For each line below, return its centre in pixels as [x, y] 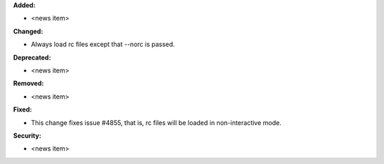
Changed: [28, 31]
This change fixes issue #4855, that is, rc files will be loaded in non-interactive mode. [156, 122]
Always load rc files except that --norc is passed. [103, 44]
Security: [27, 136]
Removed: [28, 83]
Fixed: [22, 109]
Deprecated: [32, 58]
